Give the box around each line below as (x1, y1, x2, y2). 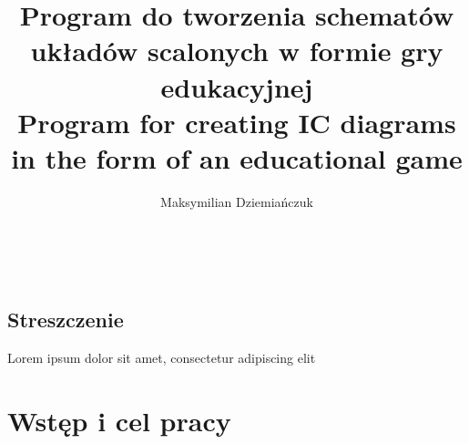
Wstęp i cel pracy (7, 402, 231, 439)
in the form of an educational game (11, 139, 463, 176)
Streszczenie (7, 305, 124, 334)
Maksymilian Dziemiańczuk (160, 191, 313, 211)
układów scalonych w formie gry (30, 32, 444, 69)
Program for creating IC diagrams (17, 103, 456, 140)
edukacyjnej (160, 67, 313, 105)
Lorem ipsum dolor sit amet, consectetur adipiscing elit (7, 348, 316, 367)
